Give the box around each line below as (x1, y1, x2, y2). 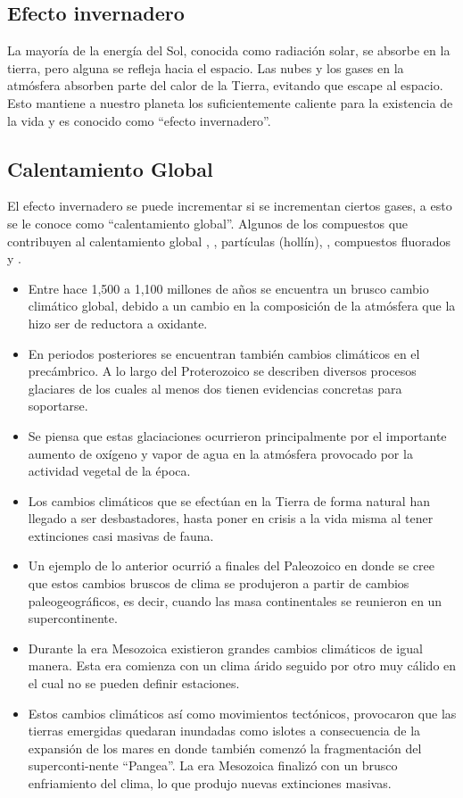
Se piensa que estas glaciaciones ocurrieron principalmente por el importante (28, 426, 447, 445)
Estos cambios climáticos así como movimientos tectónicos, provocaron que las (28, 703, 457, 722)
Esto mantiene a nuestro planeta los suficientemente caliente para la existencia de (7, 93, 453, 112)
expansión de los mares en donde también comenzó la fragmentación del (28, 738, 422, 757)
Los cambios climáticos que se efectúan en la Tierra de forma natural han (28, 491, 430, 510)
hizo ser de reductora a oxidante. (28, 313, 208, 332)
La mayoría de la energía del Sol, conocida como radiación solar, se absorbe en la (7, 41, 451, 60)
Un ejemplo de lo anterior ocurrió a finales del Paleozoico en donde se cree (28, 556, 434, 575)
